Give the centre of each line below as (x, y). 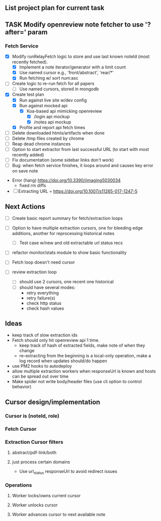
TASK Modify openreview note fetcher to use (74, 25)
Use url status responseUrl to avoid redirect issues (68, 472)
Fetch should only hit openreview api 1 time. (56, 340)
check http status (44, 303)
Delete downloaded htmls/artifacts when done (58, 133)
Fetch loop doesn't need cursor (43, 262)
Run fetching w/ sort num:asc (49, 78)
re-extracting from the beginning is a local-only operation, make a (85, 356)
